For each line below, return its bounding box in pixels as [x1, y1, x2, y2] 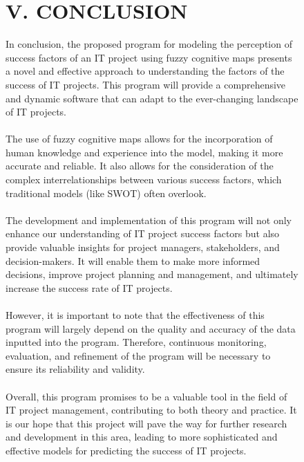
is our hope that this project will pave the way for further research [6, 416, 287, 430]
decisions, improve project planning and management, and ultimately [6, 267, 298, 281]
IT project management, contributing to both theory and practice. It [6, 403, 297, 417]
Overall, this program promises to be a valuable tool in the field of [6, 389, 287, 403]
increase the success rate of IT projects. [6, 280, 173, 295]
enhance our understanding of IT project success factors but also [6, 226, 280, 241]
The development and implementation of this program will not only [6, 212, 292, 227]
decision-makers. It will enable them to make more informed [6, 253, 260, 268]
